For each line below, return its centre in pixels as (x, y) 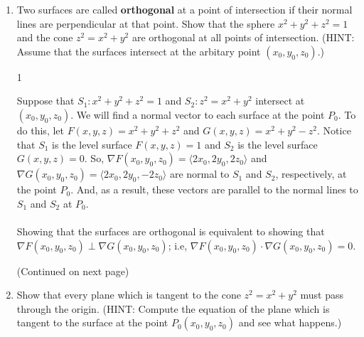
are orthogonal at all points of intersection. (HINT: (243, 37)
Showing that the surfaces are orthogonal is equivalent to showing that (171, 231)
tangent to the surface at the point (92, 322)
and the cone (45, 37)
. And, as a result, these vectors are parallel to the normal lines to (214, 189)
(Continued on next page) (73, 271)
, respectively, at (311, 174)
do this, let (40, 130)
